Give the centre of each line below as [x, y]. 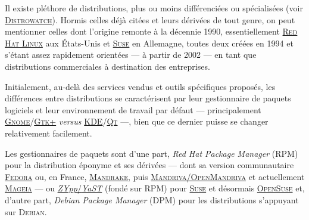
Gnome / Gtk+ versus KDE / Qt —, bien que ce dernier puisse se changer [137, 121]
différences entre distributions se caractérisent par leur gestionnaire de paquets [148, 98]
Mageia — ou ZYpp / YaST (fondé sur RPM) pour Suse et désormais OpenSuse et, [155, 188]
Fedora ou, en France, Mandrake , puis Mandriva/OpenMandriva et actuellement [155, 176]
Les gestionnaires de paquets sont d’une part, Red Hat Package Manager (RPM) [152, 153]
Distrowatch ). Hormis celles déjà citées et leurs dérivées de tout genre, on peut [150, 19]
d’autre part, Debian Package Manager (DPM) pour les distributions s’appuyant [152, 199]
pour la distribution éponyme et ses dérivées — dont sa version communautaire [149, 165]
